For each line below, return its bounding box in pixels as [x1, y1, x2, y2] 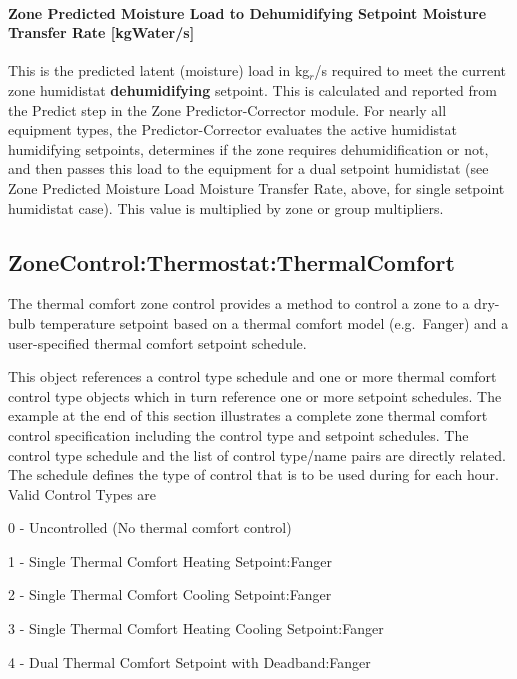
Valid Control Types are [8, 483, 156, 504]
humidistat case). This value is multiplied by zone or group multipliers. [8, 197, 444, 218]
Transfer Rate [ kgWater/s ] [8, 22, 195, 43]
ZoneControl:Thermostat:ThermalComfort [8, 246, 455, 277]
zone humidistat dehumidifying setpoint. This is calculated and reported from [8, 79, 497, 100]
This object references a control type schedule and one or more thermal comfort [8, 366, 497, 387]
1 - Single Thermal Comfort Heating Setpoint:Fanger [8, 550, 332, 571]
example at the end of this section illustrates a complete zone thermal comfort [8, 405, 488, 426]
